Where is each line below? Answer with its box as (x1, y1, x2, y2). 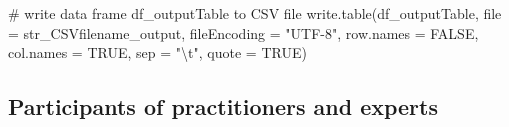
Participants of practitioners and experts (8, 91, 438, 122)
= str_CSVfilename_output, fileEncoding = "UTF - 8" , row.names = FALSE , (8, 22, 479, 43)
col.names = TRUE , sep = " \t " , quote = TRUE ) (8, 42, 307, 63)
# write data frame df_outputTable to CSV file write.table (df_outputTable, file (8, 3, 502, 23)
